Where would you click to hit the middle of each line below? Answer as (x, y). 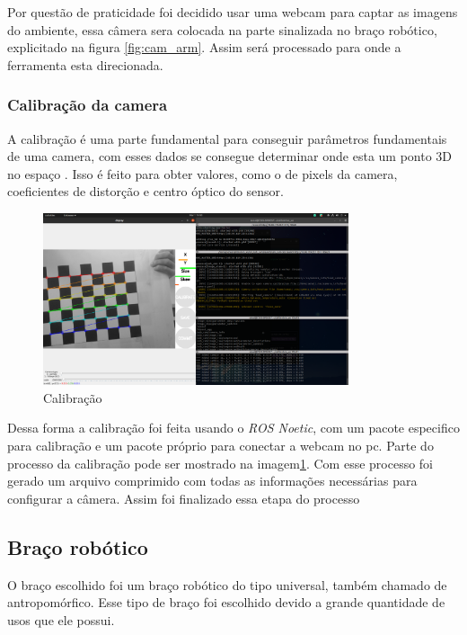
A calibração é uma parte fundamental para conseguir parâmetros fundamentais (227, 138)
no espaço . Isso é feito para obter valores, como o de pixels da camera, (203, 173)
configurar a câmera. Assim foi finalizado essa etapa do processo (184, 498)
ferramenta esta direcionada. (85, 64)
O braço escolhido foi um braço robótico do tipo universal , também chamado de (227, 584)
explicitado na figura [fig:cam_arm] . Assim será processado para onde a (204, 47)
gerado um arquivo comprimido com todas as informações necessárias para (212, 481)
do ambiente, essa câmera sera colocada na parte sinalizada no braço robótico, (222, 29)
